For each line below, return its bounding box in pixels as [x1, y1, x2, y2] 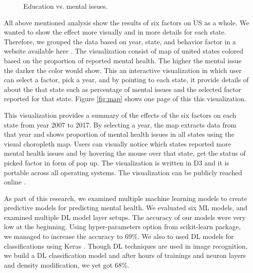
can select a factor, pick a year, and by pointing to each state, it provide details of [4, 74, 249, 85]
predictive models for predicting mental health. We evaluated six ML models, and [4, 202, 248, 213]
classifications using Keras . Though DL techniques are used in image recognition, [4, 240, 248, 251]
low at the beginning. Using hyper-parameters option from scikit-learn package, [4, 221, 241, 232]
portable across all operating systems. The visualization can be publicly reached [4, 167, 242, 177]
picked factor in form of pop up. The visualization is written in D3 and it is [4, 157, 229, 167]
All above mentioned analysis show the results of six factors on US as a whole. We [4, 17, 249, 27]
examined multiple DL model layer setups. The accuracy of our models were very [4, 212, 246, 222]
